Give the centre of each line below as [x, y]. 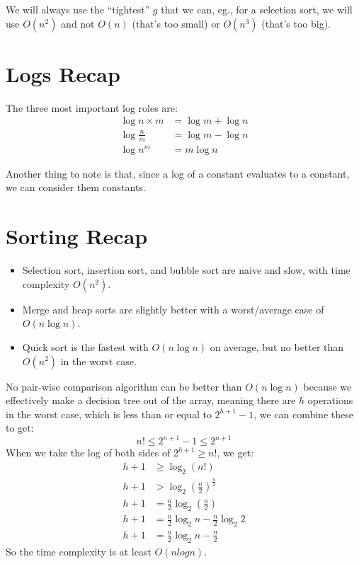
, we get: [235, 453]
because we [327, 386]
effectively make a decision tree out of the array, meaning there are [151, 400]
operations [330, 400]
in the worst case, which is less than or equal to [109, 414]
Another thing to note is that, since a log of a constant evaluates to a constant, [178, 173]
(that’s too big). [296, 23]
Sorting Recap [77, 236]
